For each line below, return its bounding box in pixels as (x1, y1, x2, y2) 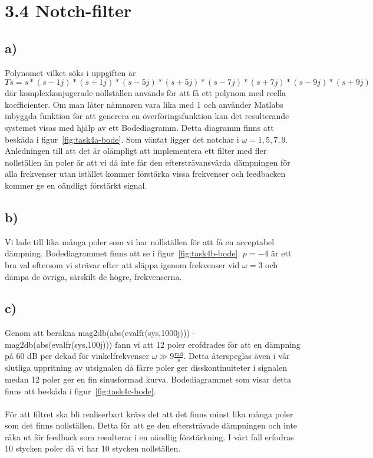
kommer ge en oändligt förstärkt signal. (5, 179, 147, 191)
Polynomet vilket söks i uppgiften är (5, 66, 136, 78)
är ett (271, 247, 292, 259)
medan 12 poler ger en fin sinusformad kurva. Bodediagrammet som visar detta (5, 373, 292, 385)
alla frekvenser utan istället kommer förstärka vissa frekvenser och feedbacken (5, 167, 286, 180)
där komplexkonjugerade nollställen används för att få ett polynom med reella (5, 87, 286, 99)
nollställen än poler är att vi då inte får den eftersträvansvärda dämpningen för (5, 156, 291, 168)
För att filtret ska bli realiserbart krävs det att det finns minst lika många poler (5, 407, 293, 420)
